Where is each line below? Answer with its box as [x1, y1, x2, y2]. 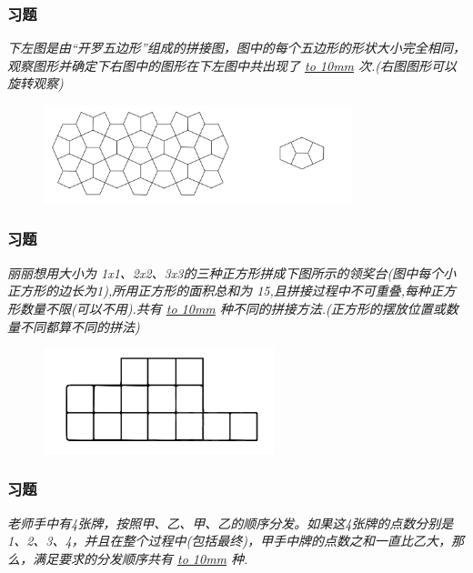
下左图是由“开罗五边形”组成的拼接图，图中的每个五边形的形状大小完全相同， [7, 38, 466, 57]
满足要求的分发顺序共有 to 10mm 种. [32, 548, 248, 568]
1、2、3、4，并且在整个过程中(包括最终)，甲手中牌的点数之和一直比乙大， [7, 531, 452, 550]
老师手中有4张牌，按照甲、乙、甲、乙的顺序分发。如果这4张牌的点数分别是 [7, 513, 454, 532]
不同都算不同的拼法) [19, 317, 140, 336]
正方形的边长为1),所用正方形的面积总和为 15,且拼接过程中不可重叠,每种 [7, 281, 431, 300]
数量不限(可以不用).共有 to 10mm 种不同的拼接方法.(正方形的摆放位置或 [19, 298, 446, 317]
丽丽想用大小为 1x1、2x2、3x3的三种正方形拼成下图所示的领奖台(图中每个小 [7, 263, 457, 282]
